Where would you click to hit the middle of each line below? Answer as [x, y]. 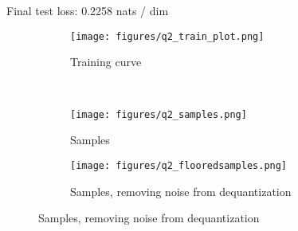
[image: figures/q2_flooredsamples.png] [179, 165]
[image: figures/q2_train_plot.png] [167, 36]
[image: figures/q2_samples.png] [159, 114]
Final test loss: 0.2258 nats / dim [88, 11]
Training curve [106, 62]
